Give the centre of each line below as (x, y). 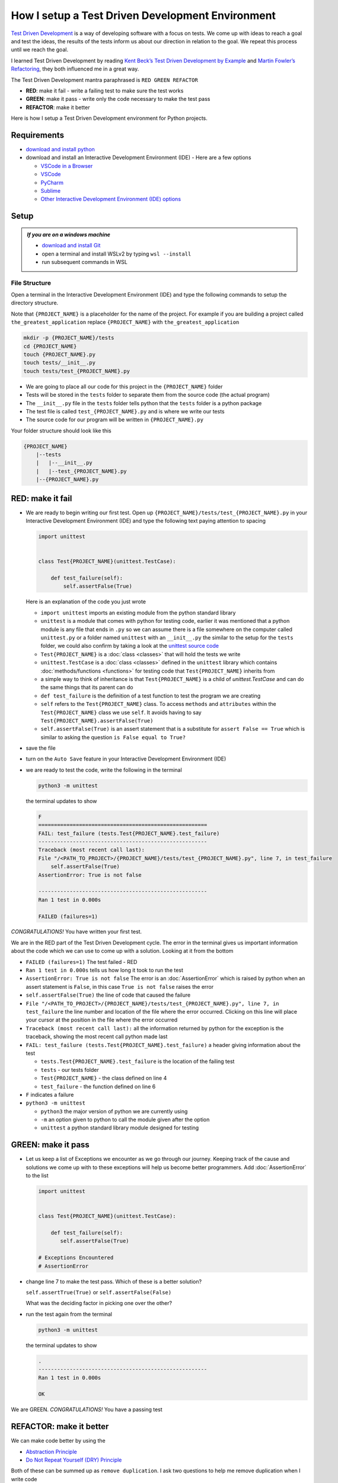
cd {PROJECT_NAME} (50, 346)
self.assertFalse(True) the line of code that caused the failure (108, 995)
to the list (37, 1176)
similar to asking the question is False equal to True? (113, 737)
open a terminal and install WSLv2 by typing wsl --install (117, 254)
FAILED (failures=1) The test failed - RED (82, 962)
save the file (41, 748)
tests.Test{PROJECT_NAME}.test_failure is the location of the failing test (138, 1061)
